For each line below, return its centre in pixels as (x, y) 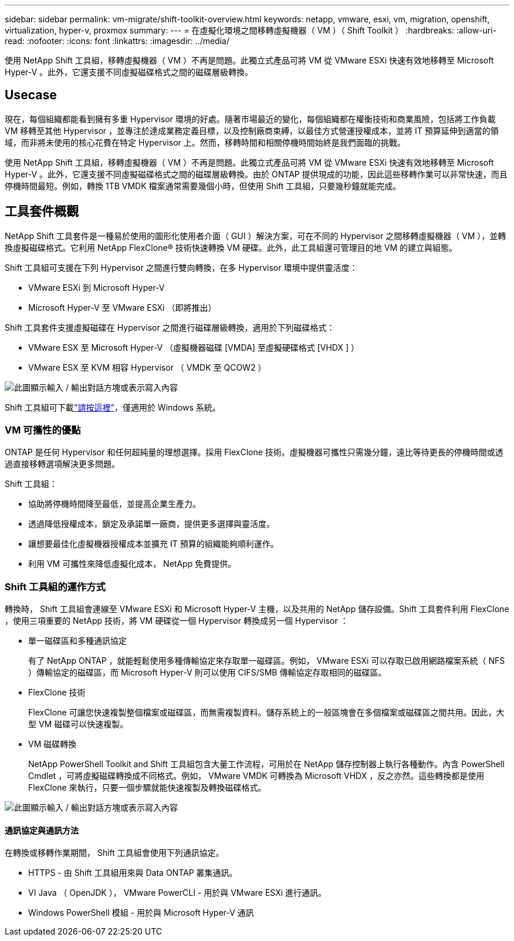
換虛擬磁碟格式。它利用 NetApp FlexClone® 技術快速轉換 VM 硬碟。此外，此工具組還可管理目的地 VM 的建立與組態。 (231, 247)
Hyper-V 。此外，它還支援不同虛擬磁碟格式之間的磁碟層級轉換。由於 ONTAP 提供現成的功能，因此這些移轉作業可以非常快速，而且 (256, 174)
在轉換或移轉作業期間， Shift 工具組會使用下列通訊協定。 (114, 853)
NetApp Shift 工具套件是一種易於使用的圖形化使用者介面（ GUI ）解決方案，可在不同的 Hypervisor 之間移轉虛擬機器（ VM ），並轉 (256, 236)
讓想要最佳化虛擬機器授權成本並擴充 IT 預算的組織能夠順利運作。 (153, 544)
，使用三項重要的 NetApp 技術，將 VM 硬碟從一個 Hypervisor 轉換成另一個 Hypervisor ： (177, 621)
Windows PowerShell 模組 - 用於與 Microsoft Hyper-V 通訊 (141, 913)
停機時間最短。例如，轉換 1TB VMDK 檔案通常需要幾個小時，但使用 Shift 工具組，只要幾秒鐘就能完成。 (203, 186)
